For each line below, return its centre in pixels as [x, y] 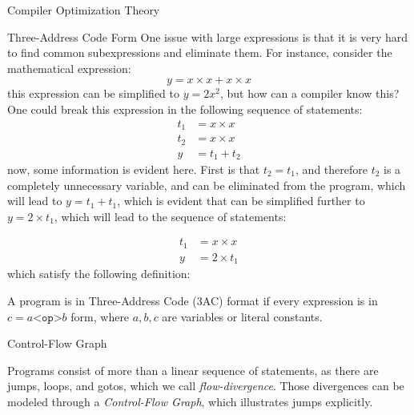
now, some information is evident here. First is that [134, 169]
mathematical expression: [69, 68]
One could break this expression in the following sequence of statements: [185, 109]
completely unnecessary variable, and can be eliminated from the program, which [207, 185]
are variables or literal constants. [242, 316]
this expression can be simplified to [94, 93]
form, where [100, 316]
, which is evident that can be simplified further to [241, 201]
